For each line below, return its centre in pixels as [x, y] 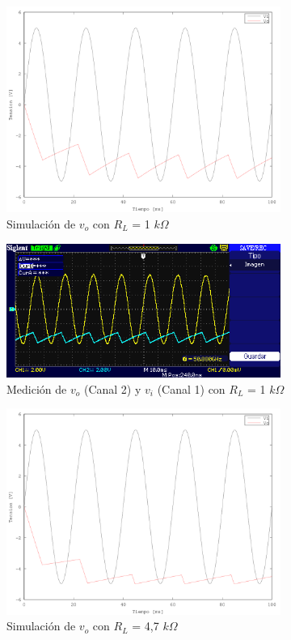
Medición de [37, 388]
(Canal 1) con [191, 388]
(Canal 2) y [112, 388]
